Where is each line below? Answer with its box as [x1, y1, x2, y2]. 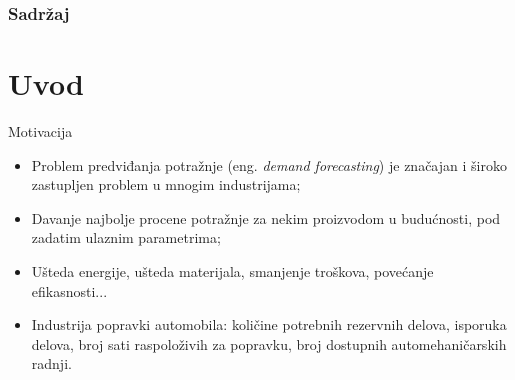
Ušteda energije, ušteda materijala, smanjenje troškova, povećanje [31, 260, 434, 281]
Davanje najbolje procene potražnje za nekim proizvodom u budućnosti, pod [31, 207, 501, 228]
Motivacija [8, 120, 73, 141]
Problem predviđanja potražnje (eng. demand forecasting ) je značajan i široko [31, 154, 507, 175]
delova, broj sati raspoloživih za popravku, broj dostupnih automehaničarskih [31, 333, 507, 354]
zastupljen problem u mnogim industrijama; [31, 174, 301, 195]
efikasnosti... [31, 280, 108, 301]
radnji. [31, 353, 72, 374]
